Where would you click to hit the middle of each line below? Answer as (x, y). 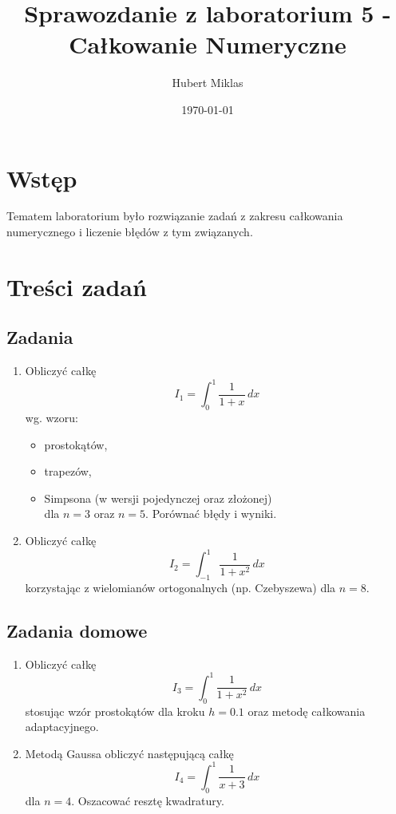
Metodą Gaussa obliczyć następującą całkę (129, 753)
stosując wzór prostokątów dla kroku (115, 711)
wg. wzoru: (51, 418)
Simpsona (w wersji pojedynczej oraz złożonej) (158, 498)
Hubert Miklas (208, 83)
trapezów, (68, 471)
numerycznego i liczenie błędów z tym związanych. (130, 232)
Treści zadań (77, 286)
